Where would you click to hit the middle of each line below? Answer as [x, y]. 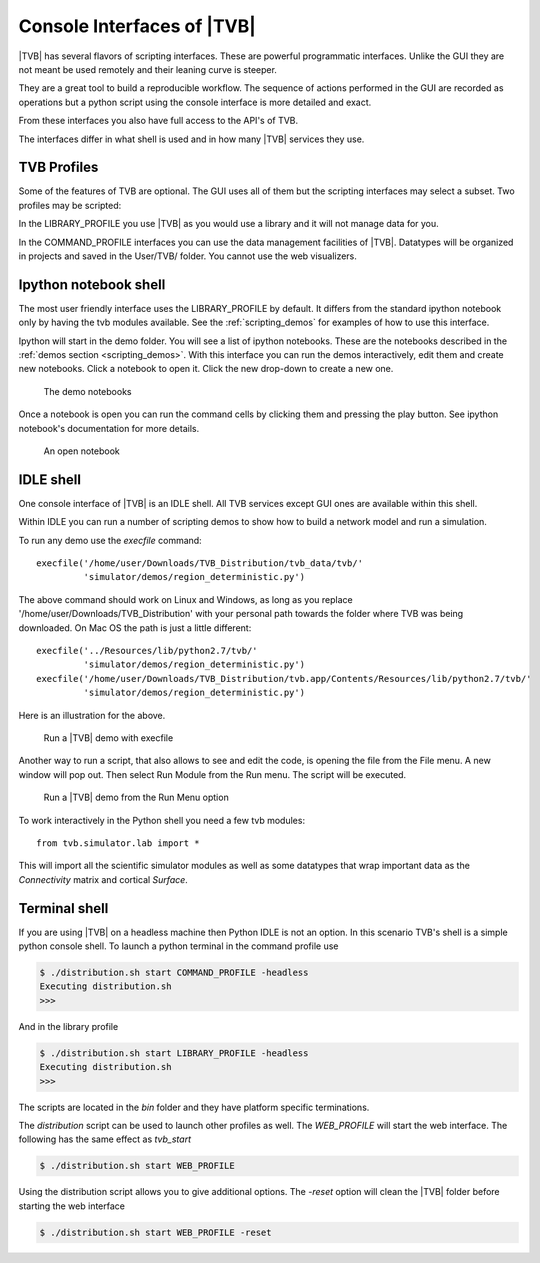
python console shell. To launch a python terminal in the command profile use [178, 946]
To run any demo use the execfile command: [110, 540]
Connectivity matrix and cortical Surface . [103, 879]
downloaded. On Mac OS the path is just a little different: [135, 627]
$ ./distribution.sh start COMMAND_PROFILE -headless [174, 972]
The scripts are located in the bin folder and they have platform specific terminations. [194, 1107]
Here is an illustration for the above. [92, 715]
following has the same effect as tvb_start [105, 1139]
